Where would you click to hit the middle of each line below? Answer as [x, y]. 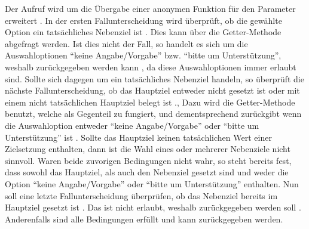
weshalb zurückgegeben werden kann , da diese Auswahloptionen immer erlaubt [151, 66]
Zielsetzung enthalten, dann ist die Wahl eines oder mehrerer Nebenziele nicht [148, 149]
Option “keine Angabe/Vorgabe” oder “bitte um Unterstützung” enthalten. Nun [152, 183]
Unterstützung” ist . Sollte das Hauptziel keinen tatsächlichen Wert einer [138, 137]
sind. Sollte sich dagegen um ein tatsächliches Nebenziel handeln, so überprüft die [154, 78]
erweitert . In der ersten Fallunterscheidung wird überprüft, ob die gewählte [143, 20]
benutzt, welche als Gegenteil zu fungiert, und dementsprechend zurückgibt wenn [153, 114]
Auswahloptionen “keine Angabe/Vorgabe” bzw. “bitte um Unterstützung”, [143, 55]
